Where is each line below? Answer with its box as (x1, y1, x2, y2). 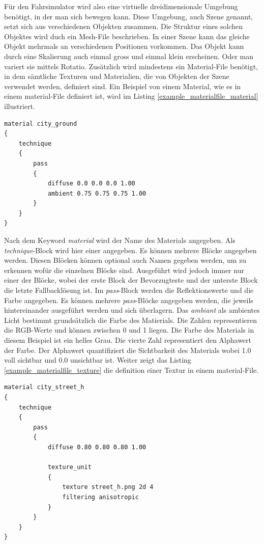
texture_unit (47, 464, 92, 471)
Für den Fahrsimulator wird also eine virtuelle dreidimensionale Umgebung (4, 1, 238, 11)
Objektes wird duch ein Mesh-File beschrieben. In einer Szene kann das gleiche (4, 31, 250, 41)
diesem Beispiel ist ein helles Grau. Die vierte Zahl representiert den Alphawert (4, 335, 252, 345)
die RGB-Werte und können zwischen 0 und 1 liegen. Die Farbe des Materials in (4, 324, 254, 335)
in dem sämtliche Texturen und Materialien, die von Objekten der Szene (4, 71, 229, 81)
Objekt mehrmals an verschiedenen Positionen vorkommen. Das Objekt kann (4, 41, 244, 51)
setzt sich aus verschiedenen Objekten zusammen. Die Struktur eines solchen (4, 21, 243, 32)
